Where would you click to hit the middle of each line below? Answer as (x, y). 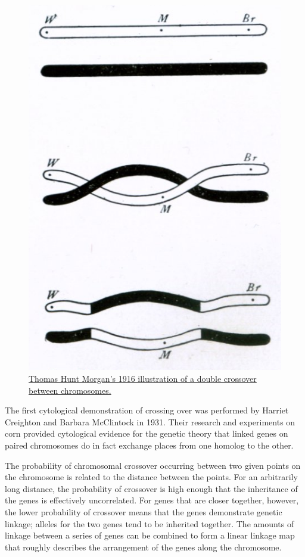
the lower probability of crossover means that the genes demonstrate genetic (144, 512)
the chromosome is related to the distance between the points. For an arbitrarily (151, 477)
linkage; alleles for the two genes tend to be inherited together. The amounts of (150, 523)
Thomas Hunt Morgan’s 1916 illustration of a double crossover (143, 379)
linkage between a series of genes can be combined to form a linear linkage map (150, 535)
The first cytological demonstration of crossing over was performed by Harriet (147, 410)
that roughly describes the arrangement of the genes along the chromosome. (143, 547)
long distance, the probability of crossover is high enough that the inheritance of (151, 488)
